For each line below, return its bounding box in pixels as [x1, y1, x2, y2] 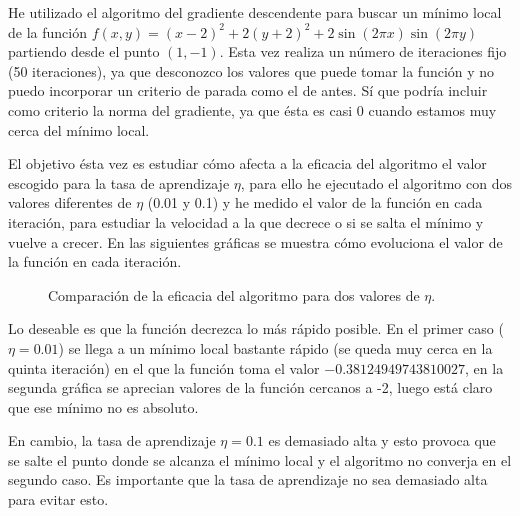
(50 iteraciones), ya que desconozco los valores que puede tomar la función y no [8, 60, 495, 81]
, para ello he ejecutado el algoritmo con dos [240, 172, 512, 193]
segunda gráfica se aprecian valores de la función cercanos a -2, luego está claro [8, 377, 493, 398]
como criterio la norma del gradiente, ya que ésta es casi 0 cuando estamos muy [8, 99, 497, 120]
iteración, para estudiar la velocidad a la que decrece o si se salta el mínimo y [8, 211, 484, 232]
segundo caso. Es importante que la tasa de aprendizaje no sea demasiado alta [8, 469, 488, 490]
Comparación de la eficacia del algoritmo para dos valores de [48, 284, 420, 305]
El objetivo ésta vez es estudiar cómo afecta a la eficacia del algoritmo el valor [8, 153, 487, 174]
